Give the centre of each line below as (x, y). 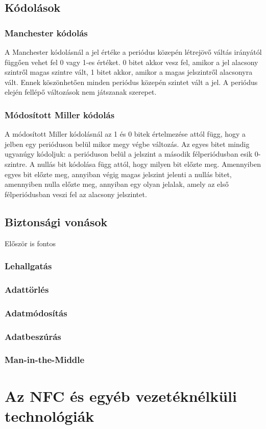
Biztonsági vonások (56, 221)
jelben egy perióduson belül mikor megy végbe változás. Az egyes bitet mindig (127, 144)
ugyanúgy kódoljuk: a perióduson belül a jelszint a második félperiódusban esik (129, 154)
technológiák (50, 415)
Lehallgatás (28, 266)
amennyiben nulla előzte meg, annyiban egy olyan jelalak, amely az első (117, 184)
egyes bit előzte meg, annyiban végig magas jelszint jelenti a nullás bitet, (118, 174)
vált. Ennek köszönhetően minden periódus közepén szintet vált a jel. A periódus (131, 82)
